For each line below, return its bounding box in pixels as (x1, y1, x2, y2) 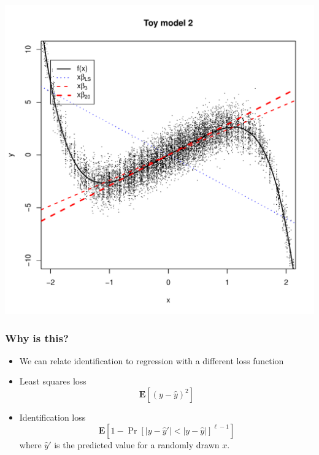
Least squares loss (19, 375, 86, 388)
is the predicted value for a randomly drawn (54, 438, 220, 451)
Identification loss (19, 411, 86, 423)
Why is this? (5, 330, 69, 345)
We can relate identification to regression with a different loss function (19, 354, 284, 367)
